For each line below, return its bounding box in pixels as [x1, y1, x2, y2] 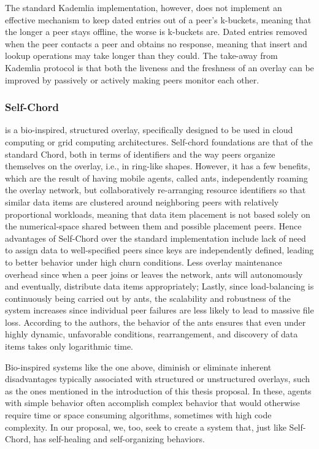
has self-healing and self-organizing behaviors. [33, 432, 205, 445]
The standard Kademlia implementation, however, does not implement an [5, 1, 282, 13]
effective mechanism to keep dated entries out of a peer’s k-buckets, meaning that [5, 13, 312, 26]
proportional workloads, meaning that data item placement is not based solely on [5, 207, 310, 220]
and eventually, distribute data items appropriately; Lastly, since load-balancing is [5, 280, 314, 293]
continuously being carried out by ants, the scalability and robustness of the [5, 291, 291, 304]
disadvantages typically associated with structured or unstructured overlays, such [5, 372, 310, 385]
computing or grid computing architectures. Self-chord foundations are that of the [5, 135, 313, 148]
